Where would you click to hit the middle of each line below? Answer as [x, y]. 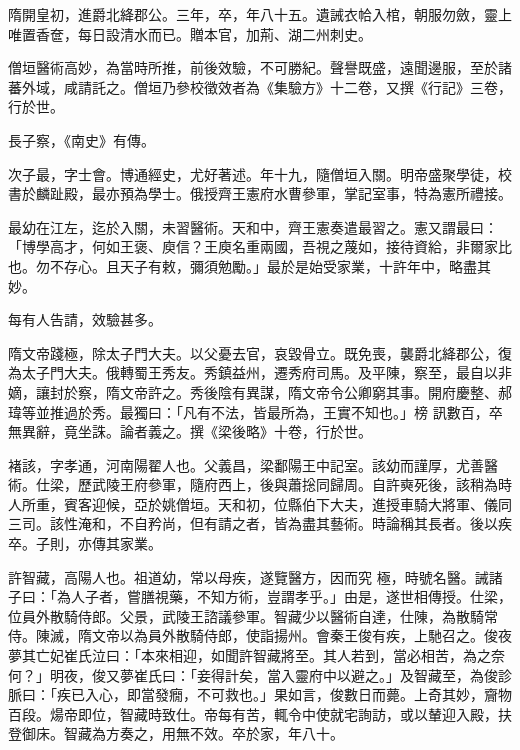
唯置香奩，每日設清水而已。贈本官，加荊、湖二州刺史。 [190, 33]
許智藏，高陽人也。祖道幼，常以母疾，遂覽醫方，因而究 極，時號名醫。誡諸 [255, 576]
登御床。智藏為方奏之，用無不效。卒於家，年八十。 [176, 733]
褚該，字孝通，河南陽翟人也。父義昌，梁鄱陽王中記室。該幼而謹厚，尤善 [246, 464]
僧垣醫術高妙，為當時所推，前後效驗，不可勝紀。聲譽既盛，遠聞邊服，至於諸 [260, 67]
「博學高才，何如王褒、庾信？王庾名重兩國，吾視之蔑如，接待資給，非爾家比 [260, 246]
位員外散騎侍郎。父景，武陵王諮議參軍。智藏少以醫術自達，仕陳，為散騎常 [253, 615]
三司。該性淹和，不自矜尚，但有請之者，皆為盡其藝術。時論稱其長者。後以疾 [260, 523]
